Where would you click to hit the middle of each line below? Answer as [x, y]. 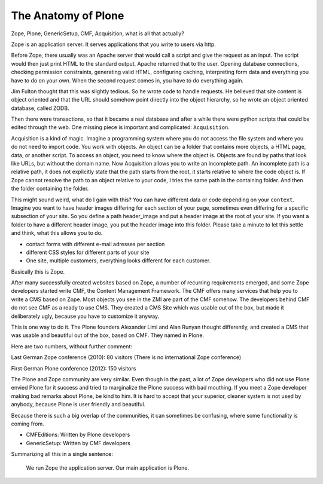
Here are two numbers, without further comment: [72, 346]
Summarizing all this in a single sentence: [62, 454]
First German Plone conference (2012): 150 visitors [74, 368]
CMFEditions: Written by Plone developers [78, 435]
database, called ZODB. [40, 108]
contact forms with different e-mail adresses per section [95, 244]
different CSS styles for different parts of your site [88, 252]
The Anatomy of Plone [68, 16]
